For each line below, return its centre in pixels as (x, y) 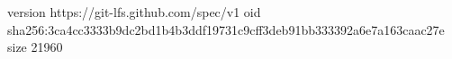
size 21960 (35, 47)
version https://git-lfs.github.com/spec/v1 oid (134, 12)
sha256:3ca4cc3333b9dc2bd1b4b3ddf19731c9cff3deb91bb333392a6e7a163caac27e (226, 29)
